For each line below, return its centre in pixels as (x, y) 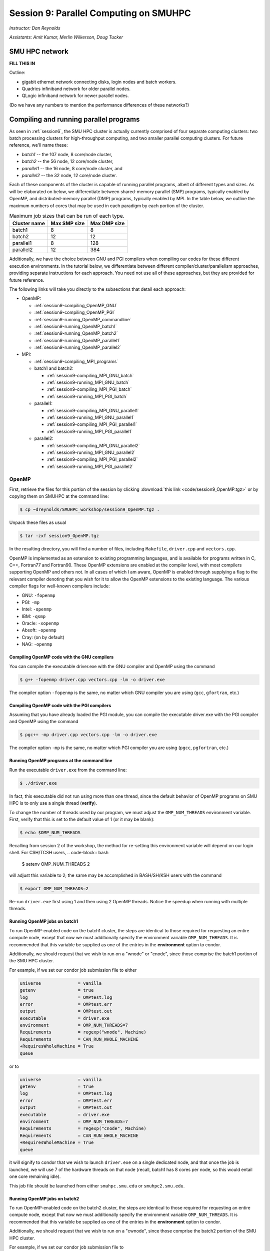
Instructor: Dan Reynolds (35, 28)
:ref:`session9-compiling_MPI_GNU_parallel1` (93, 410)
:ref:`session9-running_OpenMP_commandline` (83, 319)
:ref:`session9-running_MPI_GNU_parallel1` (91, 417)
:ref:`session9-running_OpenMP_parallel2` (78, 347)
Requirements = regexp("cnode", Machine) (83, 1129)
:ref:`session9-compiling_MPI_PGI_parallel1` (92, 424)
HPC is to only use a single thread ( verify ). (53, 803)
